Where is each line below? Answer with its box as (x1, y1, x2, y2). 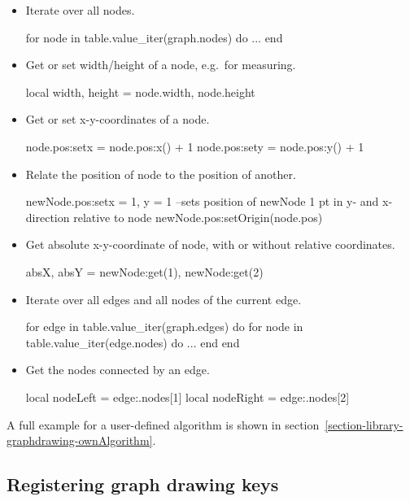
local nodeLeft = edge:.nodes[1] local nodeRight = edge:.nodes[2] (25, 388, 350, 405)
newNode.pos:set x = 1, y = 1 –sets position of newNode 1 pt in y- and (25, 193, 379, 210)
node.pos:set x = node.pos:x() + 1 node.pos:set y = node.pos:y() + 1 (25, 137, 364, 155)
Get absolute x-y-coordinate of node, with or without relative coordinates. (25, 236, 395, 253)
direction (25, 208, 70, 225)
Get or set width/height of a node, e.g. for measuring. (25, 56, 296, 73)
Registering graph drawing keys (7, 472, 279, 497)
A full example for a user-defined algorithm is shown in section (7, 416, 320, 433)
